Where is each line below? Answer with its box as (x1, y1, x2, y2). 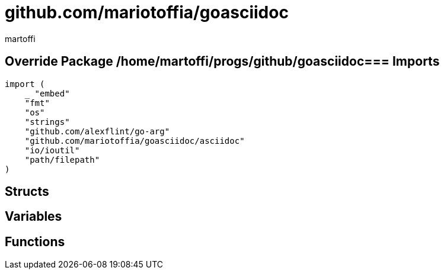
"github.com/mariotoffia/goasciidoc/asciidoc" (24, 136, 245, 146)
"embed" (34, 88, 70, 98)
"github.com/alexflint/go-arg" (24, 126, 170, 136)
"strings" (24, 117, 70, 127)
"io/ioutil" (24, 145, 80, 155)
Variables (5, 209, 62, 224)
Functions (5, 234, 65, 249)
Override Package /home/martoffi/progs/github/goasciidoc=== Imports (5, 54, 440, 69)
